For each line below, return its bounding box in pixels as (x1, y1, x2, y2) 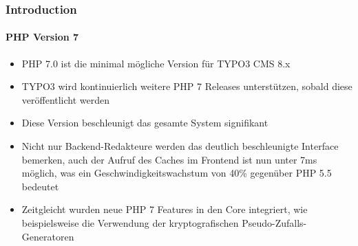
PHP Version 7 (6, 30, 79, 44)
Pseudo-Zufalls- (242, 215, 307, 230)
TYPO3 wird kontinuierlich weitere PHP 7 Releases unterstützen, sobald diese (21, 79, 352, 93)
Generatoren (21, 229, 74, 243)
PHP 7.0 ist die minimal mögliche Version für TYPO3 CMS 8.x (21, 56, 291, 70)
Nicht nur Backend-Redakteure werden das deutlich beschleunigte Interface (21, 139, 339, 153)
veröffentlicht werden (21, 92, 110, 107)
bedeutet (21, 179, 59, 193)
